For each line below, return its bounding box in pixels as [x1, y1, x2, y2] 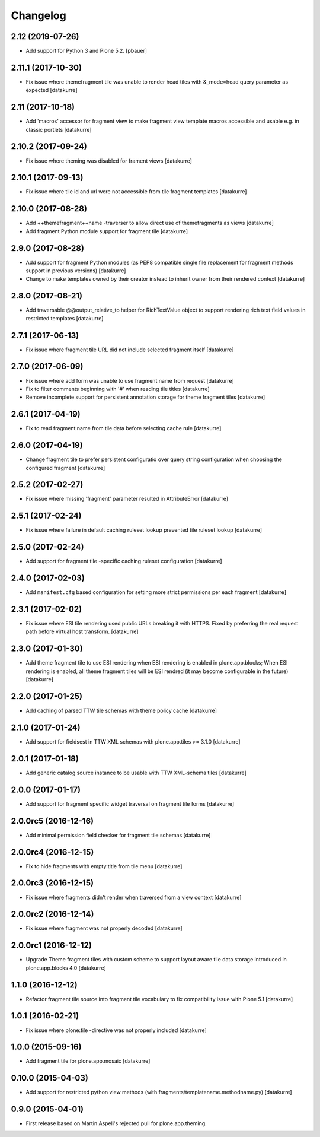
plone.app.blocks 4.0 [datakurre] [25, 964, 106, 971]
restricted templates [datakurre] [25, 315, 104, 322]
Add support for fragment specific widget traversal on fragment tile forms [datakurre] [25, 800, 235, 807]
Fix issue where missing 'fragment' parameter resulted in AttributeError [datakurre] [25, 496, 228, 503]
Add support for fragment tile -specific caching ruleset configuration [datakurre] [25, 558, 222, 565]
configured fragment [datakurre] [25, 464, 105, 471]
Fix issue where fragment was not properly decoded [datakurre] [25, 925, 183, 932]
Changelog [11, 9, 66, 22]
